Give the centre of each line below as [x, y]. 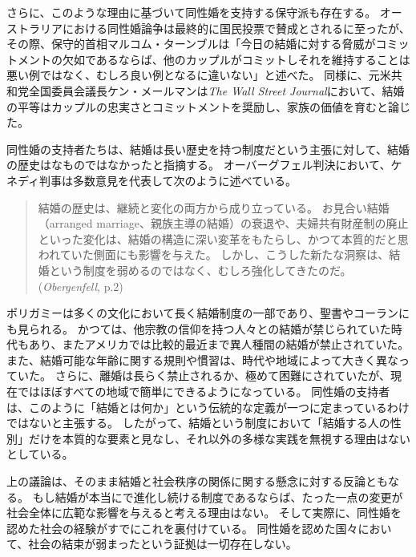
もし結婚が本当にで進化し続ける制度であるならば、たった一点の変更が [218, 496]
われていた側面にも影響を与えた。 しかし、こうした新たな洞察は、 [214, 254]
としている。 [40, 454]
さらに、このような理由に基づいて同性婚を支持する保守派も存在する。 [192, 12]
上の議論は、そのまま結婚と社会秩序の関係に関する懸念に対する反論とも [197, 481]
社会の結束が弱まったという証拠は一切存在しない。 [163, 544]
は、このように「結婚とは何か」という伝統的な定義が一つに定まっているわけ [208, 407]
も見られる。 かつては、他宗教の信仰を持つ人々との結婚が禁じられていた [199, 328]
